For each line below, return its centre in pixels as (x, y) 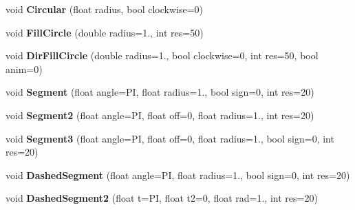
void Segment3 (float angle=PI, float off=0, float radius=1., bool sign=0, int (170, 138)
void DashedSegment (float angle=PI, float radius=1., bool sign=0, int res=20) (178, 175)
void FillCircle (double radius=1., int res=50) (105, 32)
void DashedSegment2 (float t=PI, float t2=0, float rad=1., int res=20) (162, 198)
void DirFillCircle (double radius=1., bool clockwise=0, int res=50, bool (162, 55)
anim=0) (24, 69)
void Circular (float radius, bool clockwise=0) (105, 9)
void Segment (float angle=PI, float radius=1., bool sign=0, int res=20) (160, 92)
